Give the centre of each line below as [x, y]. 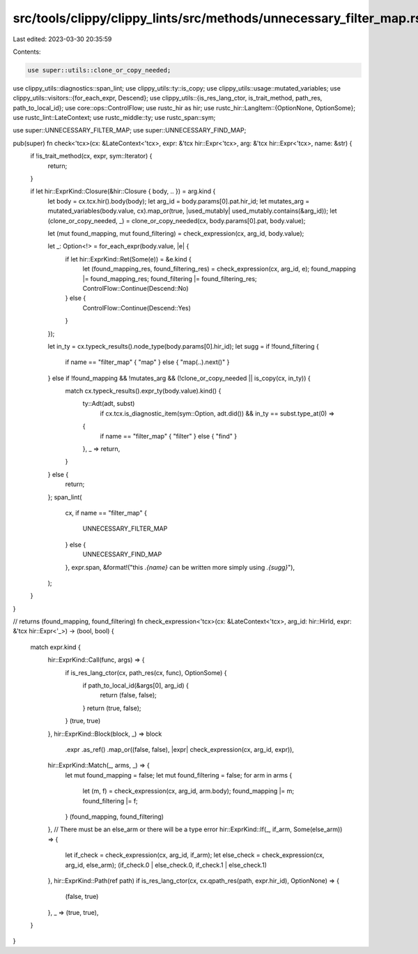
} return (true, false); [112, 708]
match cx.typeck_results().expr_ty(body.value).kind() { [143, 391]
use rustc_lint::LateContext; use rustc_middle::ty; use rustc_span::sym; [114, 118]
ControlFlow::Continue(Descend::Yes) [137, 308]
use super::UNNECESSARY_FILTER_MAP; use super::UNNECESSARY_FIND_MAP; [130, 130]
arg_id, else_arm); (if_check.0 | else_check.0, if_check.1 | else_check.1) [166, 865]
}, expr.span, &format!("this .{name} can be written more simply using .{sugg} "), [180, 567]
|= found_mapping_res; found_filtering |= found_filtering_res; [170, 278]
